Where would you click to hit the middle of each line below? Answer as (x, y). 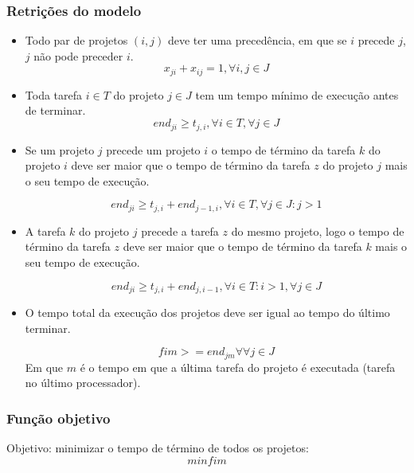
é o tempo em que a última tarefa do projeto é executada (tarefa (238, 367)
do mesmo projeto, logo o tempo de (318, 231)
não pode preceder (78, 55)
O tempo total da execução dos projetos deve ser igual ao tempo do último (207, 312)
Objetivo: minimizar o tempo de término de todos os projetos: (158, 448)
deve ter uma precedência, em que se (257, 40)
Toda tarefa (54, 94)
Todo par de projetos (76, 40)
